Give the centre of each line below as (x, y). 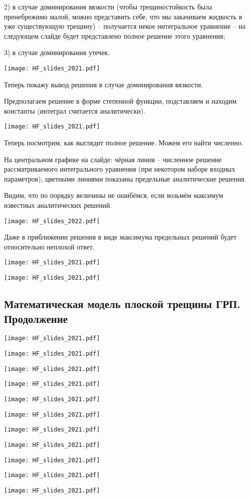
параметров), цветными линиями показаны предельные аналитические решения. (125, 178)
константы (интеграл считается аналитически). (75, 110)
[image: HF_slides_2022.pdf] (52, 221)
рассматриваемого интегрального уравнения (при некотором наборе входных (120, 169)
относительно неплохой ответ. (49, 246)
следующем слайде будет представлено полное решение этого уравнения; (115, 35)
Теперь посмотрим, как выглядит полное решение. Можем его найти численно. (124, 143)
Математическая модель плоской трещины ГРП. (122, 304)
